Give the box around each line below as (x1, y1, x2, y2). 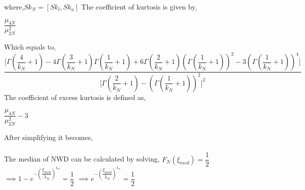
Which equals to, (4, 41, 56, 52)
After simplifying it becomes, (4, 131, 93, 142)
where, (4, 1, 24, 11)
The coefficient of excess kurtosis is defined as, (4, 91, 146, 102)
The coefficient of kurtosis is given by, (81, 1, 197, 11)
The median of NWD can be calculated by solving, (4, 153, 160, 164)
